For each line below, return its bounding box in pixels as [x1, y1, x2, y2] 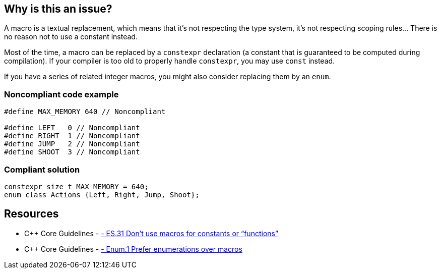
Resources [4, 207, 59, 221]
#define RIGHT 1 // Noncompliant [4, 132, 140, 140]
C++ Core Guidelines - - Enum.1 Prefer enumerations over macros [24, 244, 242, 253]
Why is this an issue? [4, 3, 112, 15]
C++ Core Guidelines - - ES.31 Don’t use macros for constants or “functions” [24, 229, 279, 238]
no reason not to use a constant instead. [4, 32, 138, 41]
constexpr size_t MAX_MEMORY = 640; [4, 182, 149, 191]
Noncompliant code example [4, 89, 119, 99]
